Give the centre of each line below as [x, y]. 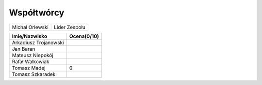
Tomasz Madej [29, 68]
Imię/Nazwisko [30, 36]
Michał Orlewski [30, 27]
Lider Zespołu [70, 27]
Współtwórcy [37, 13]
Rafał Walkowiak [31, 61]
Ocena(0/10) [84, 36]
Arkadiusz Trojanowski [38, 42]
